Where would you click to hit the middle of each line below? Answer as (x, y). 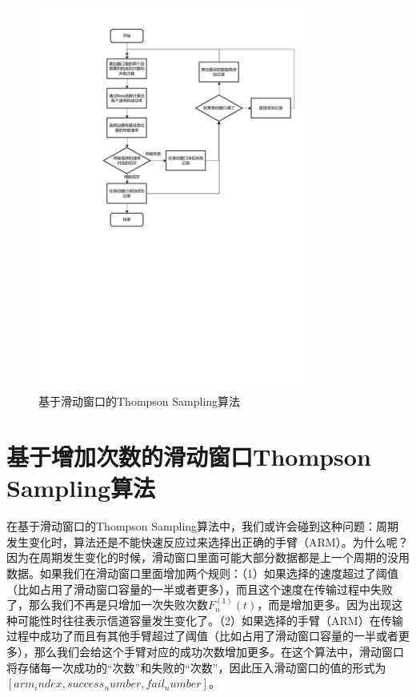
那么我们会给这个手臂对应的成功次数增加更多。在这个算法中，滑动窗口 (219, 651)
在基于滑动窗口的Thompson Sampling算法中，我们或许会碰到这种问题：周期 (203, 526)
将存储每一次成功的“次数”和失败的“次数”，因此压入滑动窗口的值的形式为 (196, 667)
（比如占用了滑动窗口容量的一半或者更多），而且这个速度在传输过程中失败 (200, 589)
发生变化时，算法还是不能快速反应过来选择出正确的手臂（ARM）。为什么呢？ (208, 541)
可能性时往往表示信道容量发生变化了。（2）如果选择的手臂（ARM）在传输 (210, 620)
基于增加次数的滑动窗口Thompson (189, 457)
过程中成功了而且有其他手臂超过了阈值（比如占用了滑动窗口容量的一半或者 (202, 636)
